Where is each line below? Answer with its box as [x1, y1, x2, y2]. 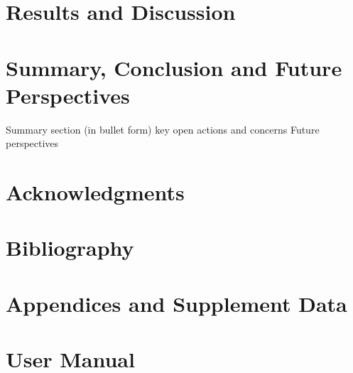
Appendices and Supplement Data [6, 288, 347, 318]
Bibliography [6, 233, 134, 262]
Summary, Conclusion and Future [6, 53, 342, 82]
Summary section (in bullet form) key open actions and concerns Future [6, 121, 320, 136]
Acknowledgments [6, 178, 185, 207]
